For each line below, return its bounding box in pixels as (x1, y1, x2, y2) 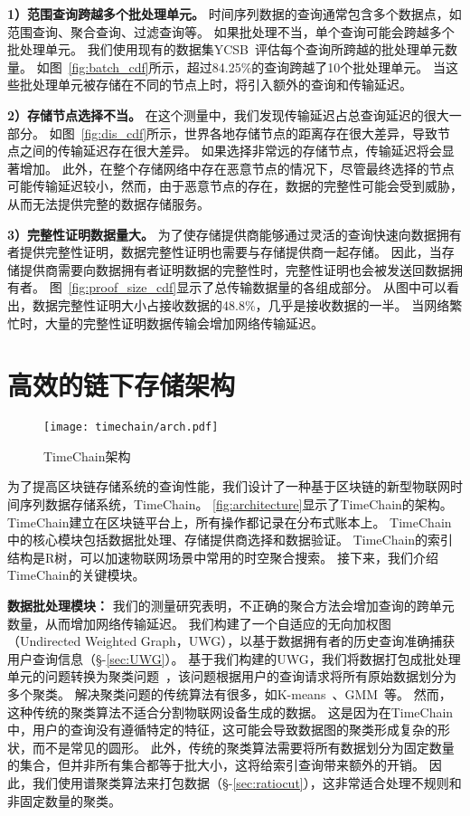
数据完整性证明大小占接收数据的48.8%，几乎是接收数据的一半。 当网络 (32, 295, 450, 314)
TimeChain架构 (43, 446, 131, 465)
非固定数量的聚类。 (7, 791, 121, 810)
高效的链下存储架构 (7, 366, 236, 403)
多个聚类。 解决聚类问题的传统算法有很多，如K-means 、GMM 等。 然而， (7, 685, 452, 703)
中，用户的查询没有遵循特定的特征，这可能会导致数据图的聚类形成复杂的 (7, 720, 437, 739)
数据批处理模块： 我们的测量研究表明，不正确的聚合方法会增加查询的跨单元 (7, 596, 455, 615)
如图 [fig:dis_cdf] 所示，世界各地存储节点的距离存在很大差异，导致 (49, 123, 438, 142)
